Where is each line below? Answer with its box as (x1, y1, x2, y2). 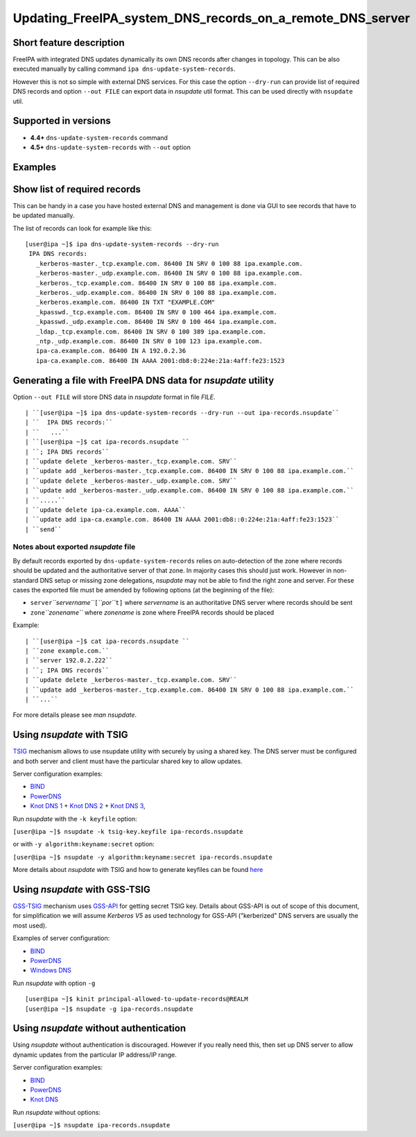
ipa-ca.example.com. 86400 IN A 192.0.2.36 (35, 347, 187, 355)
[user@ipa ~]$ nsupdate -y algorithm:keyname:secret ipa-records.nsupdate (12, 853, 273, 861)
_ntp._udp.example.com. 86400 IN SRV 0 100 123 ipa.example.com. (35, 337, 263, 345)
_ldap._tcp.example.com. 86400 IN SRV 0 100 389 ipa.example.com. (35, 327, 267, 336)
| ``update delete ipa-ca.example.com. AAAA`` (25, 506, 187, 513)
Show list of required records (12, 183, 141, 195)
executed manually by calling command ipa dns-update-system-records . (12, 65, 236, 73)
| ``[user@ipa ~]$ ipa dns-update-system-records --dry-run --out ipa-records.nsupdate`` (25, 409, 340, 416)
